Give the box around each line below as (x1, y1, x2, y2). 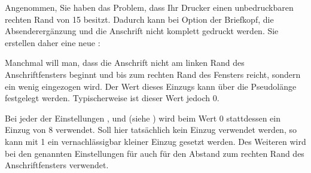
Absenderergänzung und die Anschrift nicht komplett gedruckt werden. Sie (5, 25, 279, 37)
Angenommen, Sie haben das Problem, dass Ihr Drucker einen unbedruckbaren (5, 1, 294, 13)
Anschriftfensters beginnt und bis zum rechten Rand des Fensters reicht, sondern (5, 68, 301, 80)
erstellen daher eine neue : (5, 36, 100, 48)
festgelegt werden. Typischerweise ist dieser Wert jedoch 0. (5, 92, 219, 104)
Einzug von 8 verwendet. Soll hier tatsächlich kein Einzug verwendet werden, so (5, 123, 297, 136)
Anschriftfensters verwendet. (5, 159, 109, 171)
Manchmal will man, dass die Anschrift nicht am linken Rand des (5, 56, 245, 69)
